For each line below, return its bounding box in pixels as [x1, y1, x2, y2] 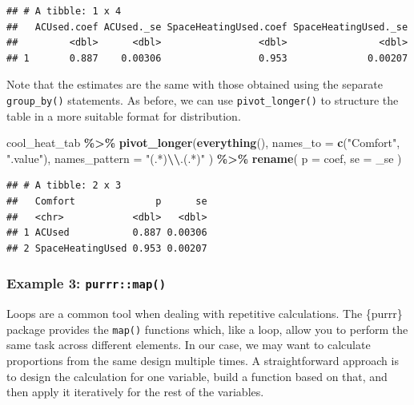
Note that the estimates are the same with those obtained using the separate [6, 76, 383, 93]
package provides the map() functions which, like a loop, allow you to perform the [6, 320, 408, 337]
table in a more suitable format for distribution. [6, 107, 241, 124]
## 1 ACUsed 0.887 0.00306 [6, 227, 207, 239]
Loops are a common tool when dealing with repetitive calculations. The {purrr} [6, 305, 403, 322]
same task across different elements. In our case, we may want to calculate [6, 336, 371, 353]
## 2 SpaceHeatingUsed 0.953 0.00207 [6, 242, 207, 254]
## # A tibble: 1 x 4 [6, 6, 122, 17]
